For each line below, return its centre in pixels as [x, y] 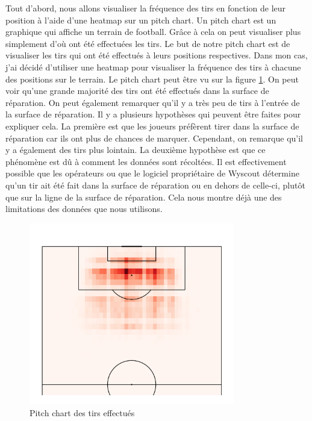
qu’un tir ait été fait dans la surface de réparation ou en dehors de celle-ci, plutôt [155, 185]
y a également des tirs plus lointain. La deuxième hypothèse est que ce [136, 150]
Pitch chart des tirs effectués [82, 412]
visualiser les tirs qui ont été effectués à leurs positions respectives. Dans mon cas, [157, 55]
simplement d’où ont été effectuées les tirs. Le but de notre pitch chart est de [148, 43]
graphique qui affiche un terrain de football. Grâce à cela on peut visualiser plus [153, 32]
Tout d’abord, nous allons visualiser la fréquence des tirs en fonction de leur [146, 8]
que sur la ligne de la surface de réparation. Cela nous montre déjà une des [144, 197]
